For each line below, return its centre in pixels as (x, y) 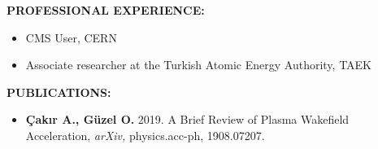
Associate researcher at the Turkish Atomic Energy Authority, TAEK (199, 65)
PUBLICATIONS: (59, 92)
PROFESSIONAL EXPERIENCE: (106, 10)
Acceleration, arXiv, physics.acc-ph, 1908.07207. (145, 135)
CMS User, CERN (71, 37)
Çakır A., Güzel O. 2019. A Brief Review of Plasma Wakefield (187, 119)
